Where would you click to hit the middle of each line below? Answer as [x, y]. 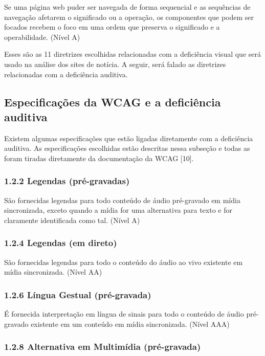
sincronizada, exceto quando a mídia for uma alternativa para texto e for [118, 210]
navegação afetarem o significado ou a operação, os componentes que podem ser [129, 17]
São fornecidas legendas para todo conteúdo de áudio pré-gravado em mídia [122, 200]
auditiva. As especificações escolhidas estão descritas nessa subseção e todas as [127, 148]
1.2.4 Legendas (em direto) [61, 243]
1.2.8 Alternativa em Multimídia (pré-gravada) [103, 347]
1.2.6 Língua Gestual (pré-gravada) [78, 294]
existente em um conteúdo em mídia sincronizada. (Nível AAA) [130, 324]
